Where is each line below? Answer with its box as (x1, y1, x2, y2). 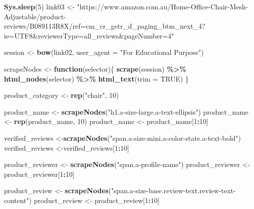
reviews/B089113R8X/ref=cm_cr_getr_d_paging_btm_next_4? (4, 21, 205, 31)
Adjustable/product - (4, 11, 66, 21)
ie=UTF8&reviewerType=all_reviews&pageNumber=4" (4, 30, 174, 41)
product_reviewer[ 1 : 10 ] (4, 168, 75, 179)
